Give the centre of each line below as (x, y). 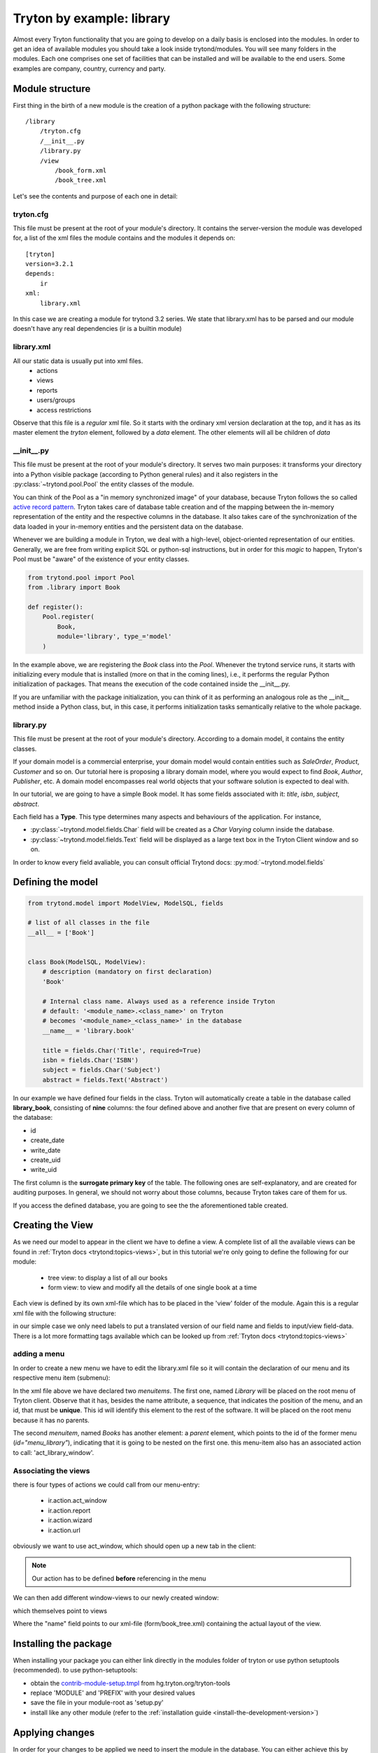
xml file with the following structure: (65, 1313)
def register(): (56, 607)
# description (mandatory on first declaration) (127, 972)
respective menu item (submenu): (62, 1378)
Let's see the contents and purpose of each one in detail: (95, 196)
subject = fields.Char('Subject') (101, 1070)
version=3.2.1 (49, 264)
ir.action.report (69, 1510)
